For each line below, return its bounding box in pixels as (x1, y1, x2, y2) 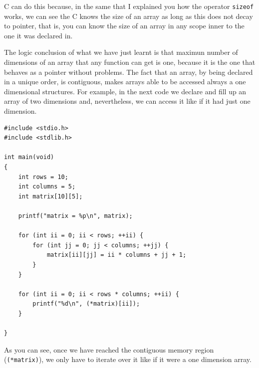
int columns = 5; (18, 183, 76, 190)
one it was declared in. (4, 30, 73, 40)
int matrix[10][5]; (18, 192, 83, 200)
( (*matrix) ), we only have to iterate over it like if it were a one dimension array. (4, 354, 252, 365)
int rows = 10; (18, 173, 68, 181)
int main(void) (4, 154, 54, 161)
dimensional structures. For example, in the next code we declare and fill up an (4, 86, 247, 96)
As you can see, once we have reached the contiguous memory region (4, 344, 214, 355)
